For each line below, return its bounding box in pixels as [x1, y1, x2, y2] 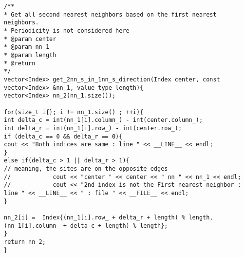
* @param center [4, 35, 56, 42]
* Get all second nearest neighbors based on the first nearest [4, 11, 217, 18]
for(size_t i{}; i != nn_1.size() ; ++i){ [4, 108, 144, 116]
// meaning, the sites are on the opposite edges [4, 165, 168, 173]
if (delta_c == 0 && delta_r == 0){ [4, 133, 123, 140]
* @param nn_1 [4, 43, 50, 51]
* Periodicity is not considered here [4, 27, 130, 34]
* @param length [4, 51, 56, 59]
